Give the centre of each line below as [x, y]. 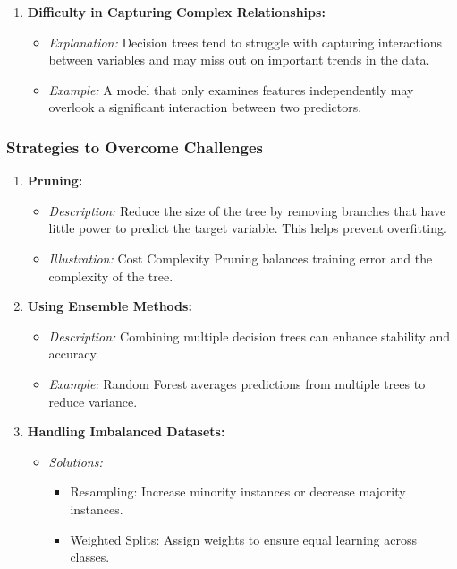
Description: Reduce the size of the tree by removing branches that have [247, 210]
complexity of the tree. [111, 276]
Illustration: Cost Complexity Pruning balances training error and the [241, 258]
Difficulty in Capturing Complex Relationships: [176, 12]
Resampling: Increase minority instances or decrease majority [238, 491]
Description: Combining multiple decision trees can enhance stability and [250, 336]
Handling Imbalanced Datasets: [126, 431]
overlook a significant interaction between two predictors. [205, 107]
